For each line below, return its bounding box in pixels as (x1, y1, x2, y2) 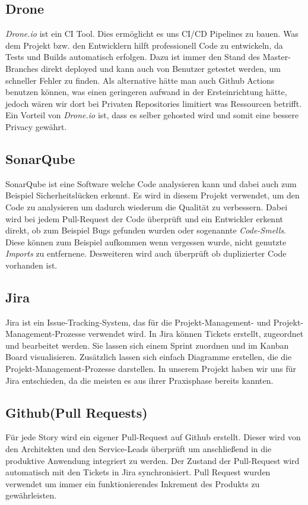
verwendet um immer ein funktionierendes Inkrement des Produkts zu (5, 477, 260, 490)
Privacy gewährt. (5, 120, 67, 132)
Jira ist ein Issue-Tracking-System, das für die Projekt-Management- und (5, 315, 271, 328)
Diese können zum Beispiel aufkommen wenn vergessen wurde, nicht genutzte (5, 235, 287, 248)
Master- (262, 50, 291, 63)
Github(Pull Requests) (5, 403, 148, 421)
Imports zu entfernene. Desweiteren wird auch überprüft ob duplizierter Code (5, 247, 287, 260)
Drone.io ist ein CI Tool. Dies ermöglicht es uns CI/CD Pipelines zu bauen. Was (5, 27, 299, 40)
